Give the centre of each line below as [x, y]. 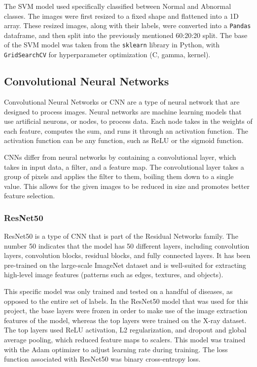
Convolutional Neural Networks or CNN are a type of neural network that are [122, 101]
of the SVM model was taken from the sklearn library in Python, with [112, 45]
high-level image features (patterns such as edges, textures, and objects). [114, 275]
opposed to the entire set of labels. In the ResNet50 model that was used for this [126, 301]
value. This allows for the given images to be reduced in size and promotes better [127, 186]
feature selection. [30, 196]
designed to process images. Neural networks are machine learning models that [123, 111]
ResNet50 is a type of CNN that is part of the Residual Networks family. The [121, 236]
